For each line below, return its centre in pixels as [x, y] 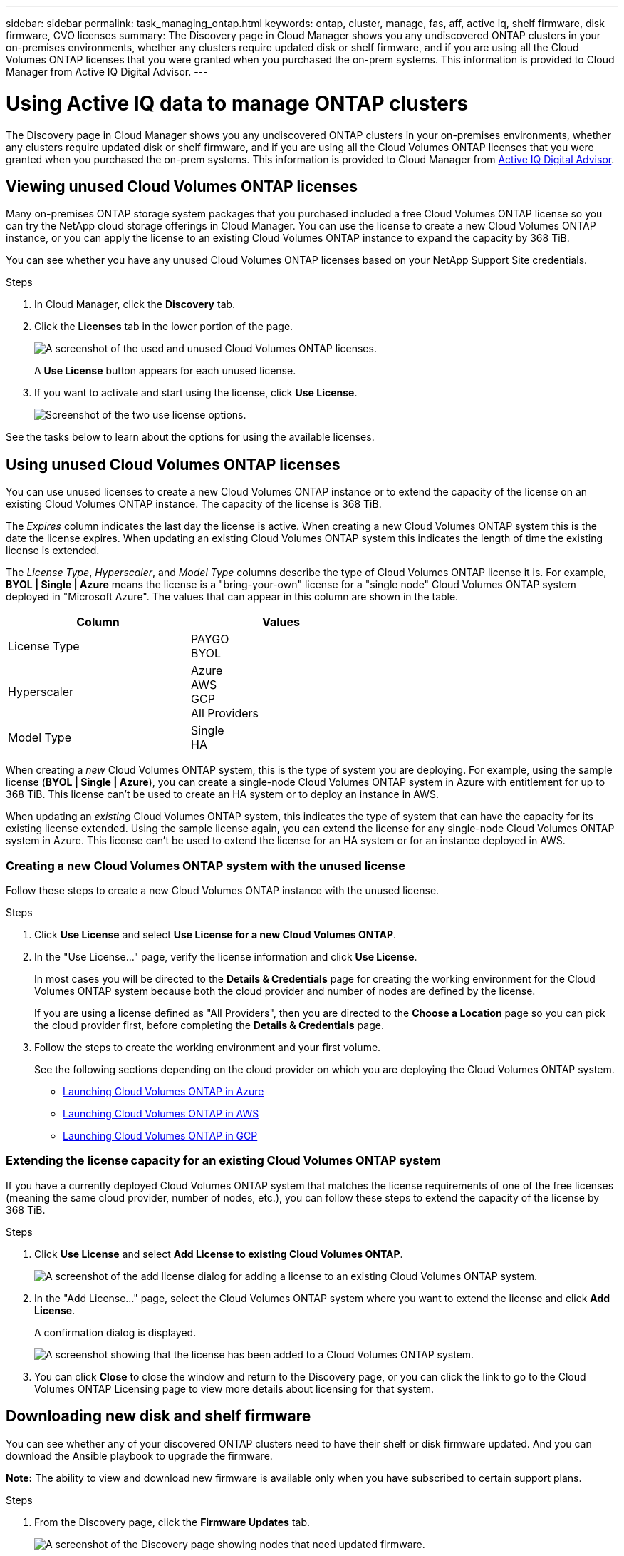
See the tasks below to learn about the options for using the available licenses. [190, 437]
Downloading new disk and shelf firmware [158, 1416]
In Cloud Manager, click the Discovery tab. [135, 304]
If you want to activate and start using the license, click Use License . [196, 393]
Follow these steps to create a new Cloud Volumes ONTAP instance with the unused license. [223, 890]
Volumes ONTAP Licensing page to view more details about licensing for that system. [234, 1388]
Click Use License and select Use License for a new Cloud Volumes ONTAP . [215, 934]
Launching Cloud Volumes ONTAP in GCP [160, 1135]
